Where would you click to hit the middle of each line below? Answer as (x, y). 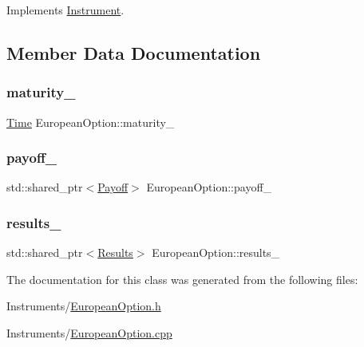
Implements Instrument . (65, 10)
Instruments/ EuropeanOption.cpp (89, 333)
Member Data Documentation (134, 52)
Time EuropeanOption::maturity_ (91, 122)
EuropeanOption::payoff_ (209, 187)
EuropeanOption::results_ (216, 252)
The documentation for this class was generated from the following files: (182, 279)
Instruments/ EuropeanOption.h (84, 306)
